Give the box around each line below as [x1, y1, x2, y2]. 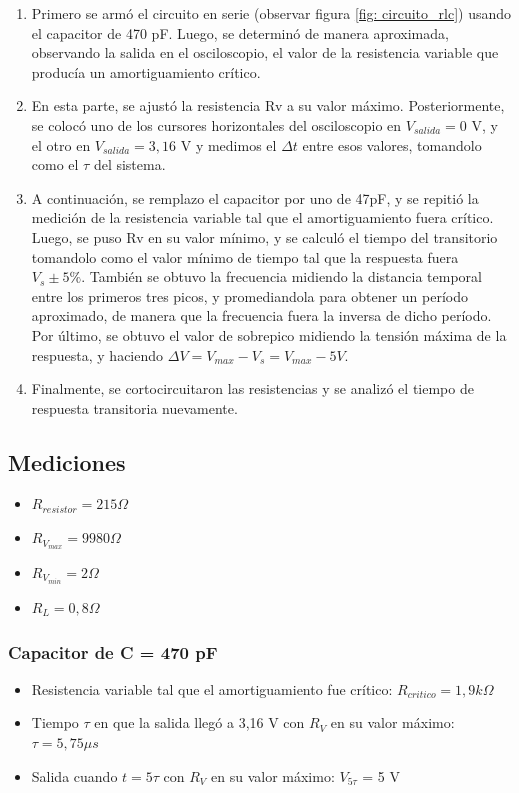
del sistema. [93, 154, 166, 175]
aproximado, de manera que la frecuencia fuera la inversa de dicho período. [31, 305, 492, 326]
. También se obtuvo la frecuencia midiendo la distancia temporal [81, 266, 482, 287]
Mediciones [8, 446, 126, 477]
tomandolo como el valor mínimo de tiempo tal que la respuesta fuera [31, 246, 459, 267]
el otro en [31, 134, 91, 155]
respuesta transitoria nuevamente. [31, 397, 238, 418]
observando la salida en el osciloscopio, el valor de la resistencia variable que [31, 42, 499, 63]
